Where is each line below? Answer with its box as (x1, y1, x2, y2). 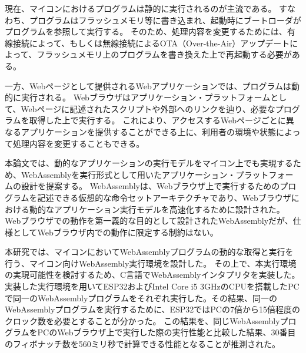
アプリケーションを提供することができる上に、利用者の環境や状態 (21, 125, 277, 137)
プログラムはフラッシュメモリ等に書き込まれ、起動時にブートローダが (29, 14, 301, 26)
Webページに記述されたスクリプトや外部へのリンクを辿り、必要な (21, 102, 275, 115)
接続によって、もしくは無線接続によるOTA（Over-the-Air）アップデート (12, 36, 290, 49)
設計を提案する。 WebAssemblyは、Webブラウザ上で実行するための (21, 180, 280, 192)
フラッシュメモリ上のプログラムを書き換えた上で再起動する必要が (36, 48, 292, 60)
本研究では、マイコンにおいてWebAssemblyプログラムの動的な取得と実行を (5, 246, 294, 258)
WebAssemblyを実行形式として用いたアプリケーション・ (21, 168, 236, 180)
